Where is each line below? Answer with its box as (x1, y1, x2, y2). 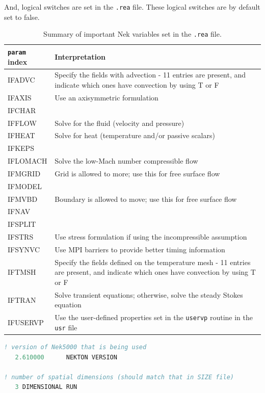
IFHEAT (8, 130, 35, 141)
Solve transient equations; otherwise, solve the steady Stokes (55, 289, 243, 300)
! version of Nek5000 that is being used (4, 344, 147, 351)
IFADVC (8, 74, 35, 85)
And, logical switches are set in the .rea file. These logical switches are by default (4, 2, 260, 12)
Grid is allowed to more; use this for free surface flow (55, 168, 220, 178)
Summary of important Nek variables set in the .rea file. (43, 29, 222, 39)
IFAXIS (8, 92, 32, 102)
